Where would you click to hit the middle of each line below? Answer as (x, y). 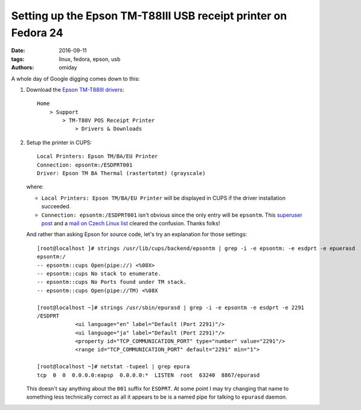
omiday (68, 68)
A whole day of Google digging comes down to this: (75, 78)
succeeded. (56, 207)
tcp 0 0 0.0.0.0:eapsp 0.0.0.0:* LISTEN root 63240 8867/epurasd (149, 375)
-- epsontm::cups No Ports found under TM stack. (112, 282)
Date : (18, 51)
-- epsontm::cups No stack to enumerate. (99, 274)
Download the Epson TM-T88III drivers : (75, 89)
